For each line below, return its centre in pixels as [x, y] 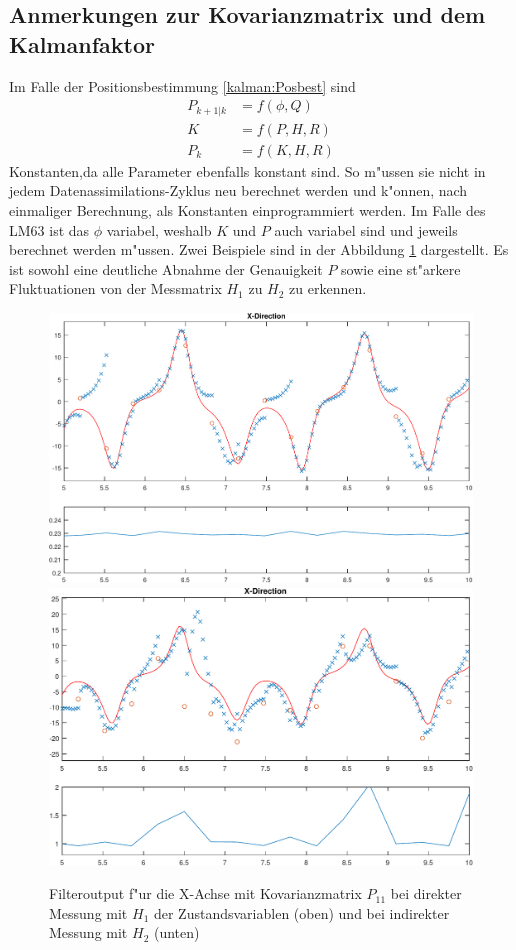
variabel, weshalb [159, 229]
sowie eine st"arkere [401, 268]
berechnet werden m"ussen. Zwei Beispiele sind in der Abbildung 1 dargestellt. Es [259, 249]
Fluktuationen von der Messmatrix [115, 288]
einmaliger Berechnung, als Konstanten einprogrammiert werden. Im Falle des [247, 209]
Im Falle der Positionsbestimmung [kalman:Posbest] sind [182, 85]
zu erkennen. [328, 288]
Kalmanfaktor [82, 43]
